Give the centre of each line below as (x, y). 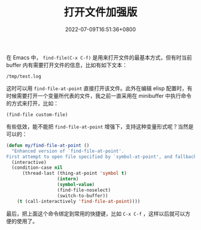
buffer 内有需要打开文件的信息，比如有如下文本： (67, 65)
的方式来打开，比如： (32, 103)
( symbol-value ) (76, 185)
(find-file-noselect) (84, 190)
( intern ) (68, 179)
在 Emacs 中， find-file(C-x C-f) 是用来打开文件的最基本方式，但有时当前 (99, 57)
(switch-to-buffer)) (83, 196)
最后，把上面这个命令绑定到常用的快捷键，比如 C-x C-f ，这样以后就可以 (96, 213)
